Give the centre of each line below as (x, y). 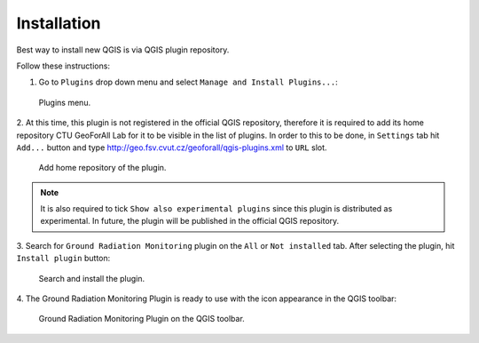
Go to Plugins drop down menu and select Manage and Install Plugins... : (188, 82)
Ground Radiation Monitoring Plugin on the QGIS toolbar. (142, 319)
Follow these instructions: (63, 66)
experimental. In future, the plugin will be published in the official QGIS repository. (190, 221)
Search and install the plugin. (92, 278)
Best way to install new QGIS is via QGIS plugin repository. (123, 50)
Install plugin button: (63, 259)
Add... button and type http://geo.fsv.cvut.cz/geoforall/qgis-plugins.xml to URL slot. (172, 148)
